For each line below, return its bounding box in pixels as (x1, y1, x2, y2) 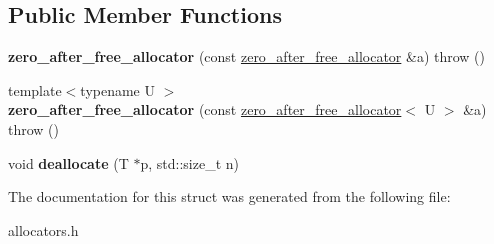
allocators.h (8, 219, 79, 240)
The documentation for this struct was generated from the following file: (8, 186, 451, 207)
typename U (80, 79, 155, 100)
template (8, 79, 62, 100)
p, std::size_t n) (140, 152, 239, 173)
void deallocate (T (8, 152, 129, 173)
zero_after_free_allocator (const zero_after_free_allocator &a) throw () (8, 46, 485, 67)
